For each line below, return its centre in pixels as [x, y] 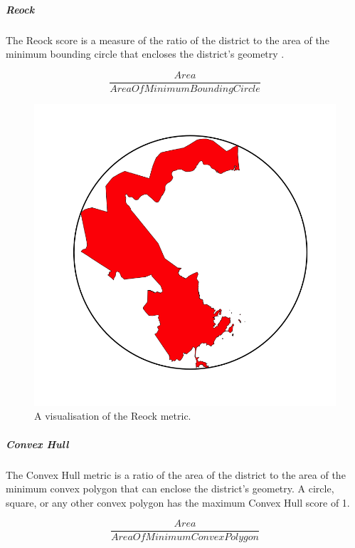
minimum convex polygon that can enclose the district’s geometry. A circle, [170, 488]
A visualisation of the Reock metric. [113, 416]
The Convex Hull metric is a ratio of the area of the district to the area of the [176, 474]
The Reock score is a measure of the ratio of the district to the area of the [168, 40]
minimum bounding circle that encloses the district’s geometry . [145, 54]
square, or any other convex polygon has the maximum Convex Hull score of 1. [178, 502]
